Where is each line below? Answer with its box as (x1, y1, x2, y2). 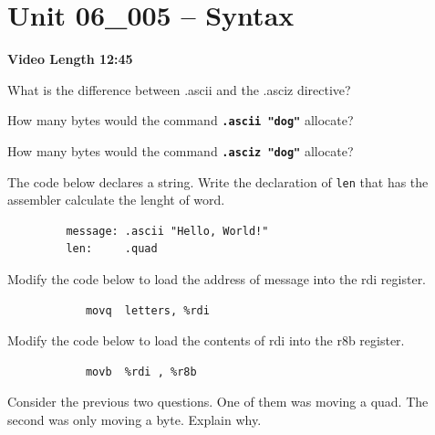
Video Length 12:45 (7, 49, 133, 69)
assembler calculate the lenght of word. (7, 190, 225, 209)
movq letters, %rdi (85, 303, 210, 317)
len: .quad (66, 242, 158, 256)
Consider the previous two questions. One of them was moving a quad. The (7, 392, 429, 411)
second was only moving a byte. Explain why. (7, 410, 262, 430)
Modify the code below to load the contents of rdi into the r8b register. (7, 331, 405, 350)
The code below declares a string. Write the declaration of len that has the (7, 172, 429, 191)
